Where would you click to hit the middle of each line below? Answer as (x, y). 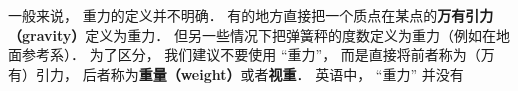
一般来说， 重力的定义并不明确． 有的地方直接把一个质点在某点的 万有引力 (251, 15)
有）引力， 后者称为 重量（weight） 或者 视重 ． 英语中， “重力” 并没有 (236, 73)
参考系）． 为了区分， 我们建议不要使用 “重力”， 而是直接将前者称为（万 (258, 54)
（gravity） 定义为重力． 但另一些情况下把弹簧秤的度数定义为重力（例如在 (252, 34)
